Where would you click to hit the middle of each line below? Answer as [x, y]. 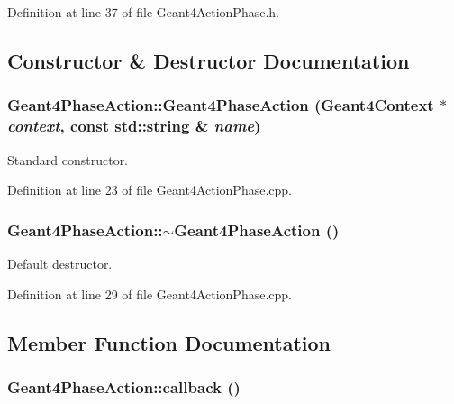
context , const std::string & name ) [134, 126]
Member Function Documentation [169, 342]
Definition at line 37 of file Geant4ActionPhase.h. [143, 12]
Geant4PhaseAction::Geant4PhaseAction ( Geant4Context [221, 105]
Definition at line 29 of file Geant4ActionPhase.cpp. [150, 294]
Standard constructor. [68, 159]
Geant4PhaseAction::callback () [124, 386]
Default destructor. [60, 263]
